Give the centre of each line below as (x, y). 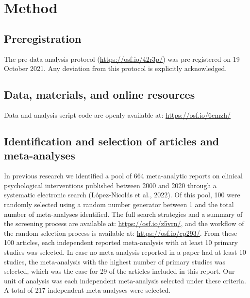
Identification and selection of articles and (112, 141)
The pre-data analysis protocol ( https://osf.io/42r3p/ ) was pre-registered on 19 (122, 59)
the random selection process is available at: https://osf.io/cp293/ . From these (121, 233)
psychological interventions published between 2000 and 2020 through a (110, 185)
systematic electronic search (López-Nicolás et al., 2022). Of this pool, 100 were (122, 195)
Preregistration (43, 38)
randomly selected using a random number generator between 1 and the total (119, 204)
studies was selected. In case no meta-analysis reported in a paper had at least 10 (125, 252)
